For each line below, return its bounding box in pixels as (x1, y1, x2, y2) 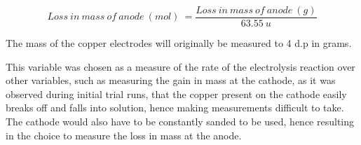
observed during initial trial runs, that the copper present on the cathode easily (6, 86, 347, 101)
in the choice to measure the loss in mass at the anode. (6, 127, 242, 142)
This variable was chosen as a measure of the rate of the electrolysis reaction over (6, 59, 355, 74)
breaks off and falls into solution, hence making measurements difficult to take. (6, 100, 344, 115)
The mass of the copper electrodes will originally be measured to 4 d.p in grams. (6, 36, 352, 50)
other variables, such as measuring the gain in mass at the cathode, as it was (6, 73, 336, 88)
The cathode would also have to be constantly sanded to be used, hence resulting (6, 114, 355, 129)
